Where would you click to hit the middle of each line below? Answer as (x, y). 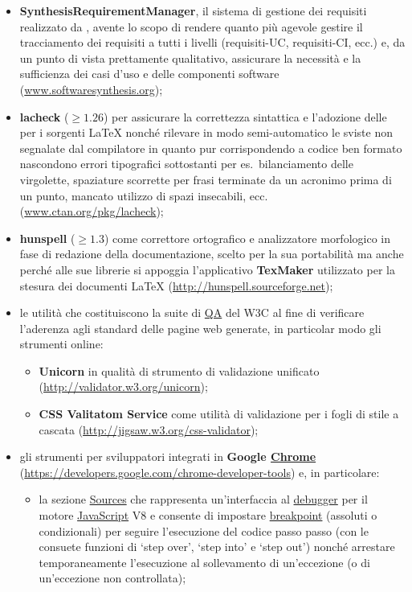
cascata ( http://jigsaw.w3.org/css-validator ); (149, 429)
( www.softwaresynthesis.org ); (91, 89)
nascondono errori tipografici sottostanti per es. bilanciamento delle (186, 164)
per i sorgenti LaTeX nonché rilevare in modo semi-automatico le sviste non (206, 132)
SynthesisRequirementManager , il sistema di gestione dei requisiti (193, 10)
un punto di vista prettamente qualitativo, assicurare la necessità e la (190, 58)
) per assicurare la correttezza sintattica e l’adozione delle (245, 116)
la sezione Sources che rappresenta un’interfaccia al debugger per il (203, 499)
